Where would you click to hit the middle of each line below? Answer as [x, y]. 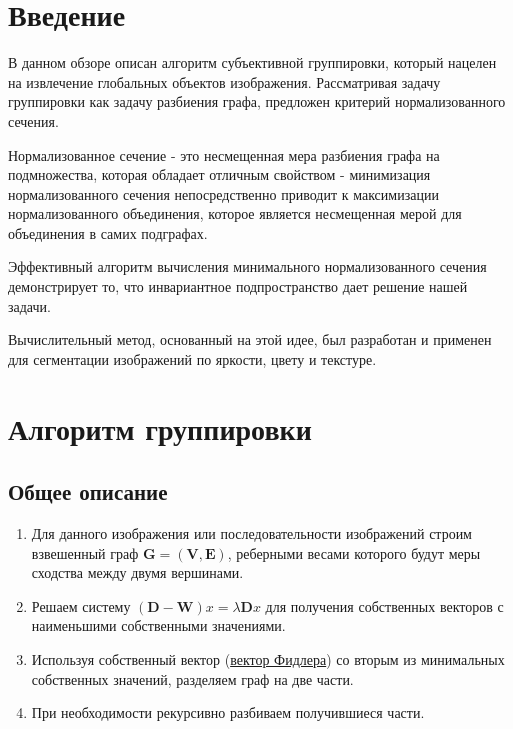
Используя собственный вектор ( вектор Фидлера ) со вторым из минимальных [268, 658]
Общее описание [88, 491]
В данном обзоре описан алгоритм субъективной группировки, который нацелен [252, 62]
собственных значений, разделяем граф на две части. [192, 678]
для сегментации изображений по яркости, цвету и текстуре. [192, 358]
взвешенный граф [85, 552]
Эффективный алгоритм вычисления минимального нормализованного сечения [247, 266]
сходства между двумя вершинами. [137, 572]
